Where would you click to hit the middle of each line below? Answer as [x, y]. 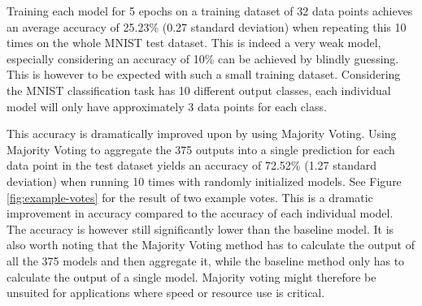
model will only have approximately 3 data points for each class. [167, 106]
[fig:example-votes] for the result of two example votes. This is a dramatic [190, 197]
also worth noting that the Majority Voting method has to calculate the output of [211, 245]
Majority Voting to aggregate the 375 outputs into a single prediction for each [201, 149]
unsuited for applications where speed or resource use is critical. [166, 293]
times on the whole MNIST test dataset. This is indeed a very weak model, [194, 43]
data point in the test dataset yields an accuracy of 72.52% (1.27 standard [191, 165]
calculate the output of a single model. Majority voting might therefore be [191, 276]
